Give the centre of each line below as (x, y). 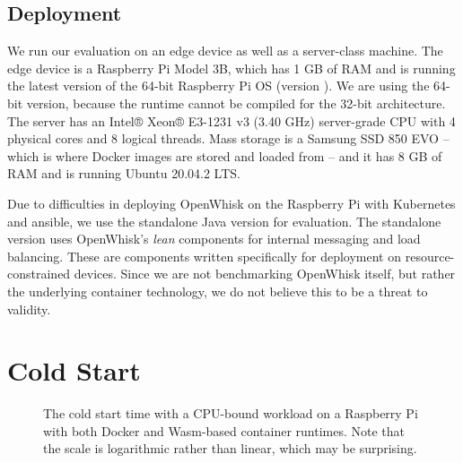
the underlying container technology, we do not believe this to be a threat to (218, 291)
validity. (29, 309)
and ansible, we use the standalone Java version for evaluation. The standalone (224, 221)
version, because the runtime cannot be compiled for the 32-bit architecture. (236, 103)
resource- (430, 256)
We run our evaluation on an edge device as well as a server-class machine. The (225, 51)
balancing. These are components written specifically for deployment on (205, 256)
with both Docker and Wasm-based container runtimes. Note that (224, 430)
